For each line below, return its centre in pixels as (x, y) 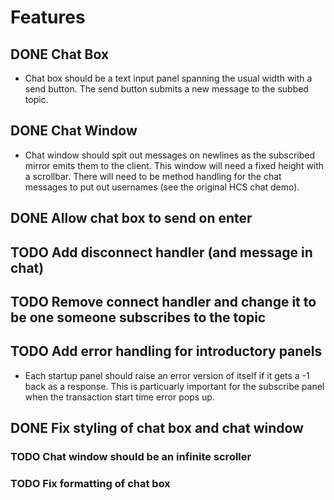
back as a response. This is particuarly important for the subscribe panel (174, 386)
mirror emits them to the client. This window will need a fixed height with (174, 165)
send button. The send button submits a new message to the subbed (166, 89)
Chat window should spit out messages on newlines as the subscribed (170, 155)
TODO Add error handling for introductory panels (166, 351)
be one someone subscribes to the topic (138, 317)
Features (48, 17)
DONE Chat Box (60, 54)
